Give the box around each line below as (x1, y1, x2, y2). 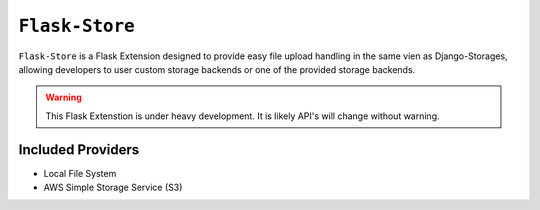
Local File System (43, 167, 117, 179)
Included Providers (18, 141, 140, 158)
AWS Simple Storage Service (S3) (43, 181, 183, 194)
